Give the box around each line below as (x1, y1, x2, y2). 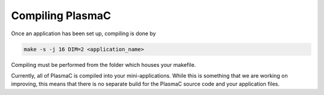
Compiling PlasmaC (11, 9, 111, 22)
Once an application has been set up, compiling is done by (11, 30, 156, 37)
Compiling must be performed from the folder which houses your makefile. (11, 61, 196, 68)
